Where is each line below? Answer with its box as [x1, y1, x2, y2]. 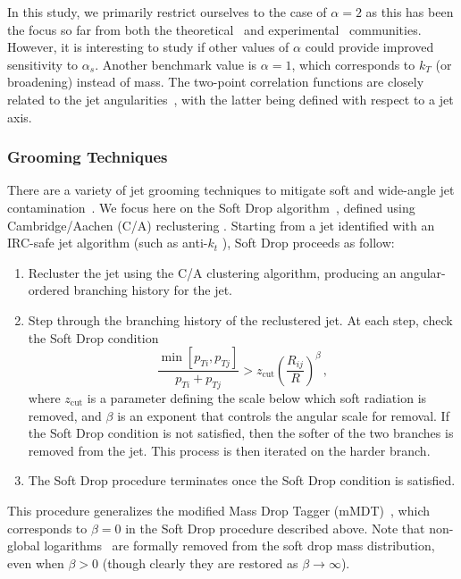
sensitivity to [7, 55, 79, 73]
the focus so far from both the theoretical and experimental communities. [7, 20, 422, 38]
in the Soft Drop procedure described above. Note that [125, 518, 425, 537]
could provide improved [305, 38, 434, 56]
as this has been [365, 3, 454, 21]
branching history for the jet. [73, 281, 232, 299]
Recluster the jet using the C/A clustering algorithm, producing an [28, 263, 397, 281]
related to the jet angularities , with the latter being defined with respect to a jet [7, 89, 454, 108]
